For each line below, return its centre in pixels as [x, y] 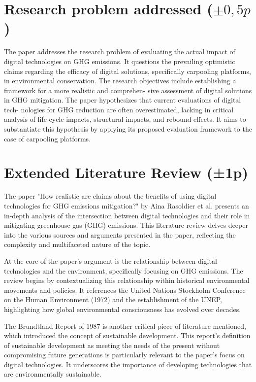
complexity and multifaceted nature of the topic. [77, 244]
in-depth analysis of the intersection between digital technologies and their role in [127, 215]
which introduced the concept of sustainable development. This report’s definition [127, 335]
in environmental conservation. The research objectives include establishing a [120, 81]
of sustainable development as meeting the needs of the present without [112, 345]
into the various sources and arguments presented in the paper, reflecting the [120, 234]
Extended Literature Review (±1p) [126, 172]
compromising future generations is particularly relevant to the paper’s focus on [124, 355]
